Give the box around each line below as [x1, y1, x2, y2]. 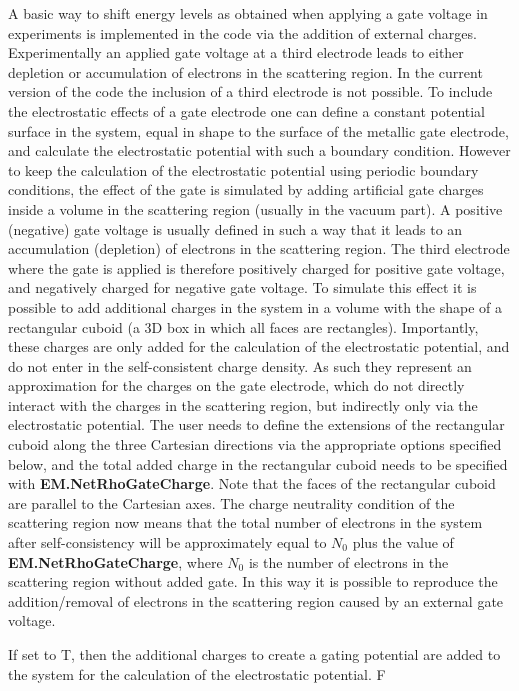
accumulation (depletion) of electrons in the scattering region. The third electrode [8, 238, 510, 259]
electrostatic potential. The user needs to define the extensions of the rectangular [8, 414, 505, 435]
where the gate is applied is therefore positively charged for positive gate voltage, [8, 257, 505, 278]
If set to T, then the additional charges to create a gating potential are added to [8, 644, 501, 664]
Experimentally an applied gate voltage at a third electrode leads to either [8, 42, 464, 63]
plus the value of [352, 532, 454, 553]
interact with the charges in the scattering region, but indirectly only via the [8, 394, 478, 415]
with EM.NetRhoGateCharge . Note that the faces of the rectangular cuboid [8, 473, 496, 494]
